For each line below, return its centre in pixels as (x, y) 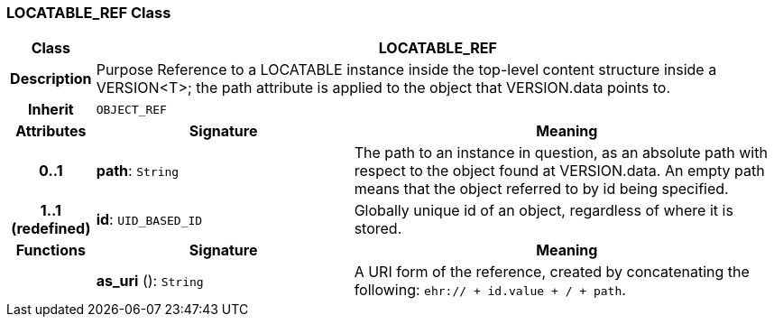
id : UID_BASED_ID (149, 220)
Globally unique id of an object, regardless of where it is (544, 211)
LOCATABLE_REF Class (89, 13)
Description (51, 79)
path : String (138, 171)
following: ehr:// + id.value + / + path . (490, 290)
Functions (51, 250)
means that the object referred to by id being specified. (541, 189)
